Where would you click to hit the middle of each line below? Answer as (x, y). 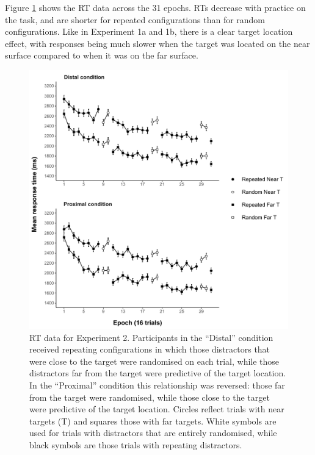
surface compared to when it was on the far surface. (102, 55)
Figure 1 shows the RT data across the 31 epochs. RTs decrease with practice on (155, 7)
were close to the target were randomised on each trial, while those (154, 361)
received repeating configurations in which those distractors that (150, 349)
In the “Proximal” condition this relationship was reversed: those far (157, 385)
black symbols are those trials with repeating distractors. (136, 444)
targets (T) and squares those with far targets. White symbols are (153, 421)
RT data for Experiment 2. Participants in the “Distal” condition (151, 337)
